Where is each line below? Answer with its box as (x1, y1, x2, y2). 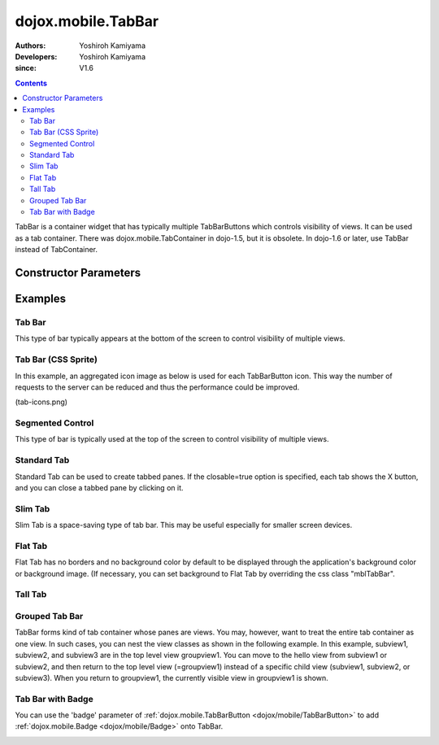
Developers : (15, 51, 58, 61)
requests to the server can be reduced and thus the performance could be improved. (15, 382, 300, 392)
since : (15, 63, 37, 73)
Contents (15, 78, 48, 88)
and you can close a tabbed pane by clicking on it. (15, 482, 184, 492)
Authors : (15, 41, 46, 50)
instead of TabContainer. (15, 245, 98, 255)
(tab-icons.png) (15, 397, 68, 407)
